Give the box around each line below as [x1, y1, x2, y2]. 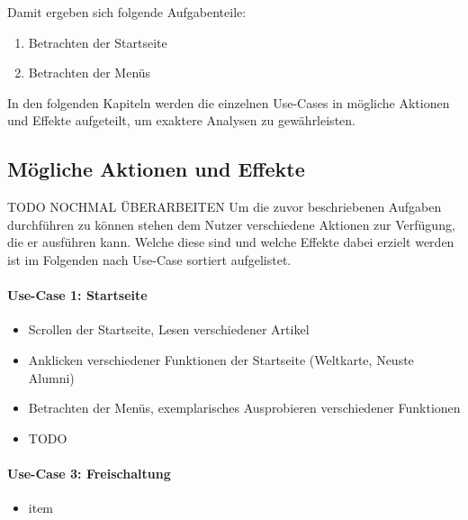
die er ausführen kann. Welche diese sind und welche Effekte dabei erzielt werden [7, 233, 454, 251]
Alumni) [28, 368, 75, 387]
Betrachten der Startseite [28, 32, 167, 51]
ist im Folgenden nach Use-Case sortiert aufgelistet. [7, 250, 292, 269]
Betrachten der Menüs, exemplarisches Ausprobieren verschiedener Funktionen [28, 398, 461, 417]
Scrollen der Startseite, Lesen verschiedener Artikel [28, 320, 310, 339]
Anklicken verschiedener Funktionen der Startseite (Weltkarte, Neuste [28, 350, 414, 369]
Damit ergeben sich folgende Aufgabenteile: [7, 3, 247, 21]
